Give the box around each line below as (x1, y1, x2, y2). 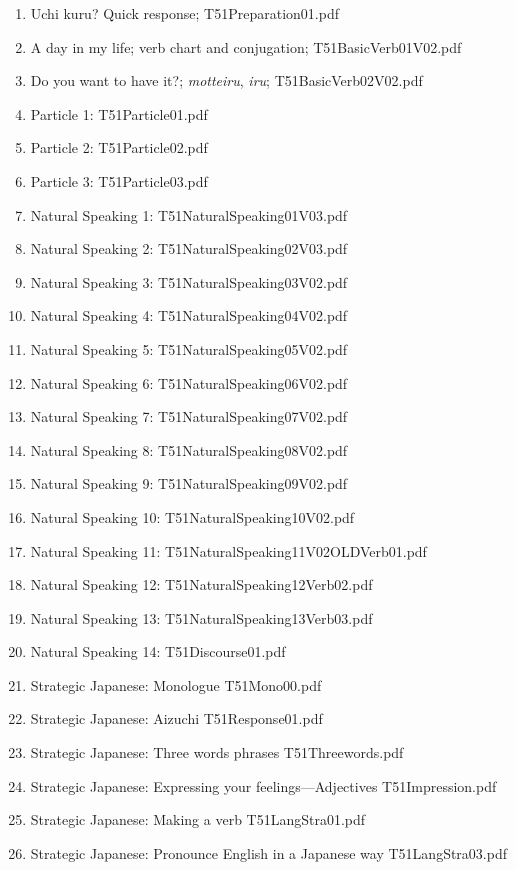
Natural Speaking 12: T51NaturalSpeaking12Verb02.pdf (30, 574, 373, 595)
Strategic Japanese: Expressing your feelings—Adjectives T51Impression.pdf (30, 775, 497, 796)
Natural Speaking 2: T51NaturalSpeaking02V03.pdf (30, 238, 348, 259)
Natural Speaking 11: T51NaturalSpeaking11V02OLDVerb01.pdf (30, 540, 427, 561)
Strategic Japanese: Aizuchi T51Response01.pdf (30, 708, 323, 729)
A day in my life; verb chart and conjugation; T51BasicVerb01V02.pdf (30, 36, 462, 57)
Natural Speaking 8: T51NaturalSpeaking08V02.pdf (30, 439, 348, 460)
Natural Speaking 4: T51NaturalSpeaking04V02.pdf (30, 305, 348, 326)
